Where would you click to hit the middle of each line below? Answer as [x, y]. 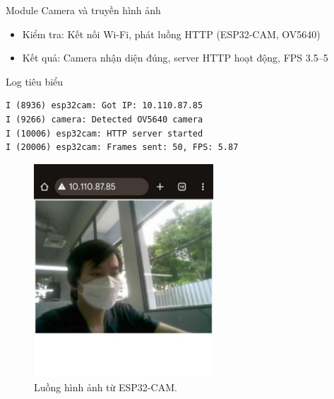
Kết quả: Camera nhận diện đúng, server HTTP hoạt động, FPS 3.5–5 [175, 58]
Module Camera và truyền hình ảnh [83, 10]
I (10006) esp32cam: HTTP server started [105, 133]
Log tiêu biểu [35, 81]
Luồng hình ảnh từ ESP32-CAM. [106, 387]
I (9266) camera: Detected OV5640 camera [105, 119]
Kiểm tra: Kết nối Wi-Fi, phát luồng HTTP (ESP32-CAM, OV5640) [171, 34]
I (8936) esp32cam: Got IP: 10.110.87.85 [105, 106]
